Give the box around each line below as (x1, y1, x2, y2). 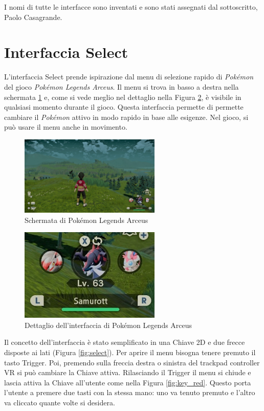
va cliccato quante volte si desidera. (4, 397, 115, 407)
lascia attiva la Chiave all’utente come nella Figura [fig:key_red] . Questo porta (4, 377, 251, 387)
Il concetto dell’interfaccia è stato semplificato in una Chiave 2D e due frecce (4, 337, 245, 347)
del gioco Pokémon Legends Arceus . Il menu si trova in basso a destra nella (4, 81, 239, 92)
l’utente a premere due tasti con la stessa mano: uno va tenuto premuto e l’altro (4, 387, 255, 398)
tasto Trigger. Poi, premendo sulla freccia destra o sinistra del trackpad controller (4, 357, 260, 367)
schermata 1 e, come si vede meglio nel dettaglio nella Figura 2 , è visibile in (4, 91, 241, 102)
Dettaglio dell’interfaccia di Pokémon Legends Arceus (25, 319, 192, 330)
